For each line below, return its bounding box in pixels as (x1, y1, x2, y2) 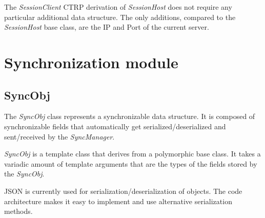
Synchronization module (4, 51, 178, 72)
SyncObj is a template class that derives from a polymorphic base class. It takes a (4, 148, 261, 159)
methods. (4, 206, 33, 216)
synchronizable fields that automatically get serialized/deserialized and (4, 121, 226, 131)
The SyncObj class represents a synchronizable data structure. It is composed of (4, 111, 255, 122)
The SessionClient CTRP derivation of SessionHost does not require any (4, 2, 232, 12)
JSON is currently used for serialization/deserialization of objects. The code (4, 185, 242, 196)
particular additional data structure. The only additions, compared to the (4, 11, 236, 22)
